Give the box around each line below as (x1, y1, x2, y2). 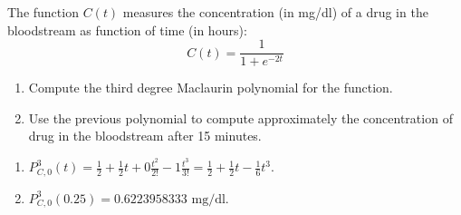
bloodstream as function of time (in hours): (7, 20, 247, 39)
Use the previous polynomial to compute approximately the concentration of (28, 108, 453, 127)
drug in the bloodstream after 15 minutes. (28, 126, 262, 145)
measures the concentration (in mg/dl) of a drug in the (122, 3, 428, 21)
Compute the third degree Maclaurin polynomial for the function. (28, 78, 393, 97)
